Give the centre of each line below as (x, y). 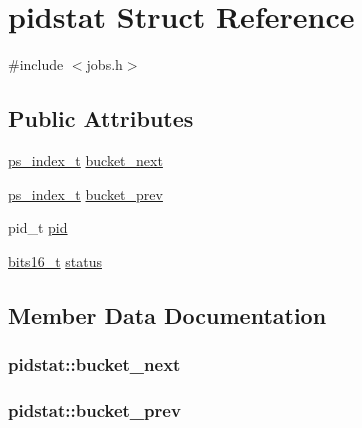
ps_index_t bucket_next (85, 159)
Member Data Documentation (167, 314)
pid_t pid (38, 227)
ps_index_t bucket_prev (85, 193)
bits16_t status (55, 260)
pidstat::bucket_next (94, 364)
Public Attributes (101, 118)
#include (36, 64)
